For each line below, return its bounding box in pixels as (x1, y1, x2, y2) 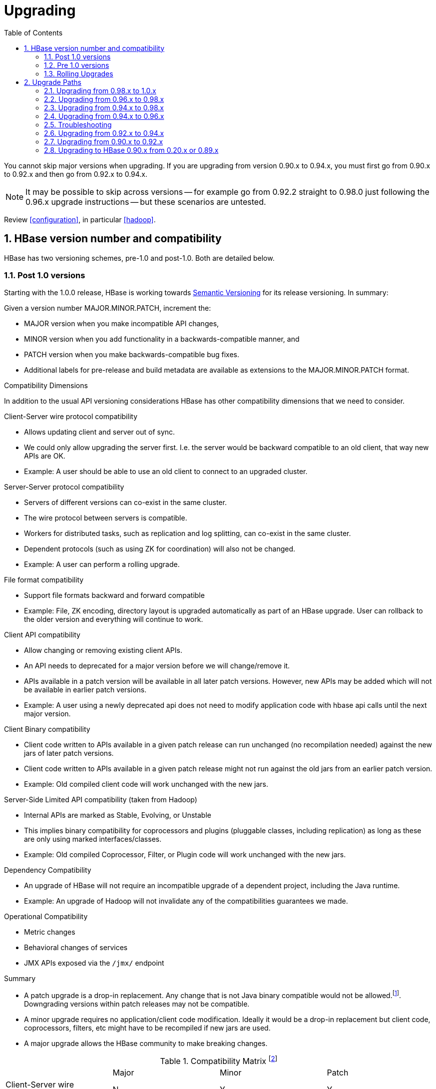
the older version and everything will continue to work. (24, 615, 203, 624)
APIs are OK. (24, 452, 65, 461)
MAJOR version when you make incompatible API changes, (24, 319, 219, 328)
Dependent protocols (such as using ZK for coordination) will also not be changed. (24, 544, 296, 553)
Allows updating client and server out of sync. (24, 428, 175, 437)
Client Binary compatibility (4, 725, 90, 734)
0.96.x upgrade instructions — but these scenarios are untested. (25, 196, 266, 207)
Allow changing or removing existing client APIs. (24, 646, 182, 655)
